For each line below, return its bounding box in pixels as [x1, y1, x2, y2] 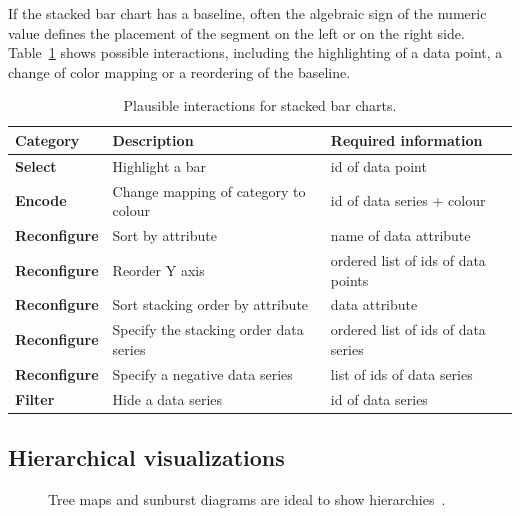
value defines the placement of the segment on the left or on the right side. [8, 22, 465, 43]
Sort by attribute [112, 225, 217, 246]
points [330, 269, 369, 290]
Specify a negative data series [112, 363, 293, 384]
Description [112, 129, 194, 150]
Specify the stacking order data [112, 319, 304, 340]
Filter [15, 388, 55, 409]
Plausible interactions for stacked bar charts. [123, 95, 397, 116]
